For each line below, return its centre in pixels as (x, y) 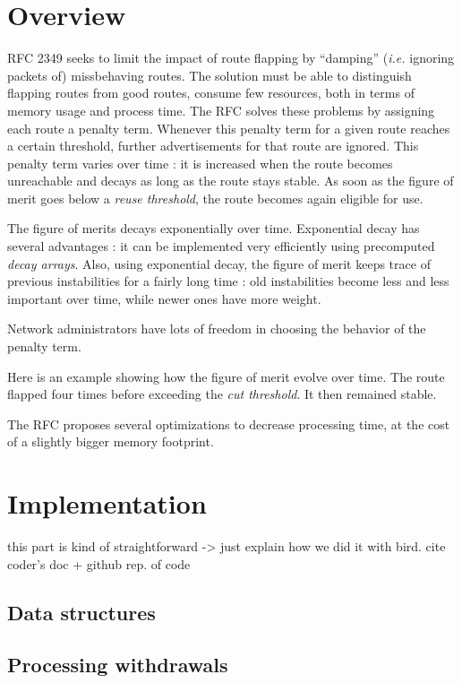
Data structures (81, 612)
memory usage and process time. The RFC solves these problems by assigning (221, 110)
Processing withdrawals (118, 665)
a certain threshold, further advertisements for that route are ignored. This (213, 146)
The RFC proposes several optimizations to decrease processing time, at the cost (229, 424)
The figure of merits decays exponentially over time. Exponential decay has (214, 228)
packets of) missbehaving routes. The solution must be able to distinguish (210, 75)
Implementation (107, 503)
